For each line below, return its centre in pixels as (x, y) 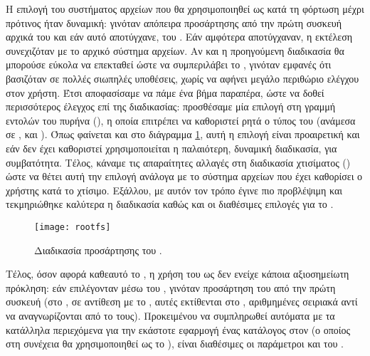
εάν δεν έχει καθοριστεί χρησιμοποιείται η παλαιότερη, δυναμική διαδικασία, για (171, 148)
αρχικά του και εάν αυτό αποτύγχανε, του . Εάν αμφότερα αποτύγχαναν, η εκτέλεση (179, 37)
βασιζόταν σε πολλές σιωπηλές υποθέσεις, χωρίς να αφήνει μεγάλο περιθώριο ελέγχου (183, 78)
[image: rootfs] (73, 227)
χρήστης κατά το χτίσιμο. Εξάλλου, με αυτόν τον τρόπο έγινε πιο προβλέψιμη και (174, 190)
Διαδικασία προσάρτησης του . (98, 250)
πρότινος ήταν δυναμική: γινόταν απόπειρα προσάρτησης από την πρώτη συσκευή (174, 22)
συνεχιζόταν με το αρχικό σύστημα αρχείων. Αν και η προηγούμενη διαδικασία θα (175, 50)
